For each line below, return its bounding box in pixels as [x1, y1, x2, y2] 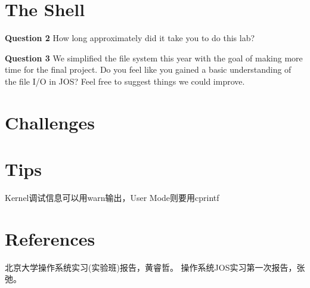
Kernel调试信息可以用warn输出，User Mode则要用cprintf [5, 191, 219, 203]
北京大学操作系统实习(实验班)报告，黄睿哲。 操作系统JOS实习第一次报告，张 [5, 261, 305, 273]
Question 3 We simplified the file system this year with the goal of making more [5, 51, 303, 64]
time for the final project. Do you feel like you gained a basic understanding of [5, 63, 292, 76]
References [5, 226, 95, 250]
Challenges [5, 110, 95, 134]
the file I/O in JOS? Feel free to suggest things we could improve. [5, 75, 245, 87]
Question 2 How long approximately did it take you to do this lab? [5, 32, 255, 44]
